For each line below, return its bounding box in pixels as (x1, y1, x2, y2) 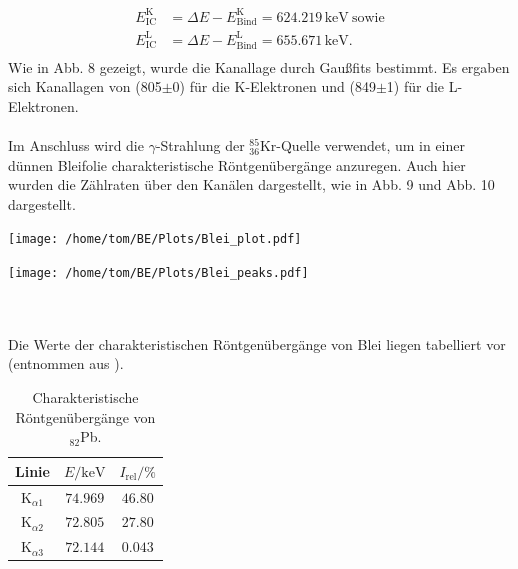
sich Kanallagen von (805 (8, 76, 162, 97)
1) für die (386, 76, 445, 97)
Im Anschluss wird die (8, 134, 144, 155)
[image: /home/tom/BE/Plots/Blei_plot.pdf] (8, 232, 302, 247)
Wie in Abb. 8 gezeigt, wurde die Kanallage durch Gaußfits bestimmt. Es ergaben (8, 56, 510, 77)
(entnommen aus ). (8, 353, 124, 374)
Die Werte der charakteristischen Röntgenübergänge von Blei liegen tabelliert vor (8, 333, 506, 354)
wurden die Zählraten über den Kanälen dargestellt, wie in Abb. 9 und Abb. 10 (8, 174, 495, 195)
